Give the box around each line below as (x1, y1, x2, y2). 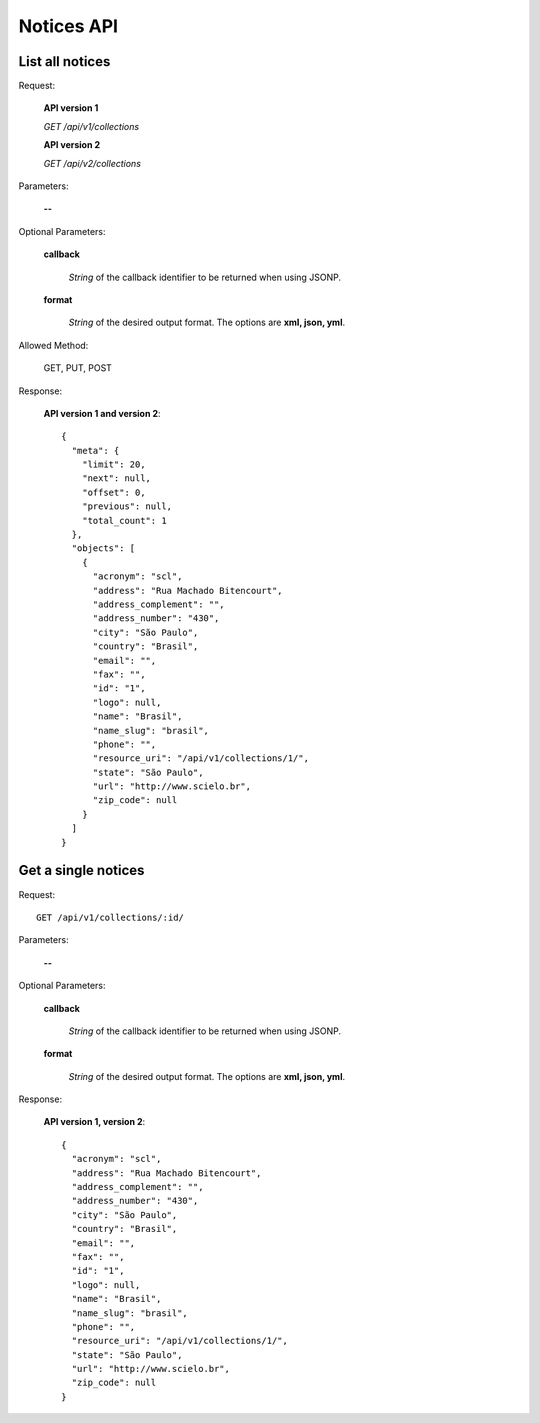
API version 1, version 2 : (43, 1116, 146, 1128)
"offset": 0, (81, 486, 146, 498)
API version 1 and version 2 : (43, 407, 161, 419)
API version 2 (43, 139, 101, 151)
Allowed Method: (18, 339, 89, 351)
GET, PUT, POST (43, 362, 112, 374)
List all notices (18, 53, 111, 70)
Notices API (18, 15, 119, 37)
